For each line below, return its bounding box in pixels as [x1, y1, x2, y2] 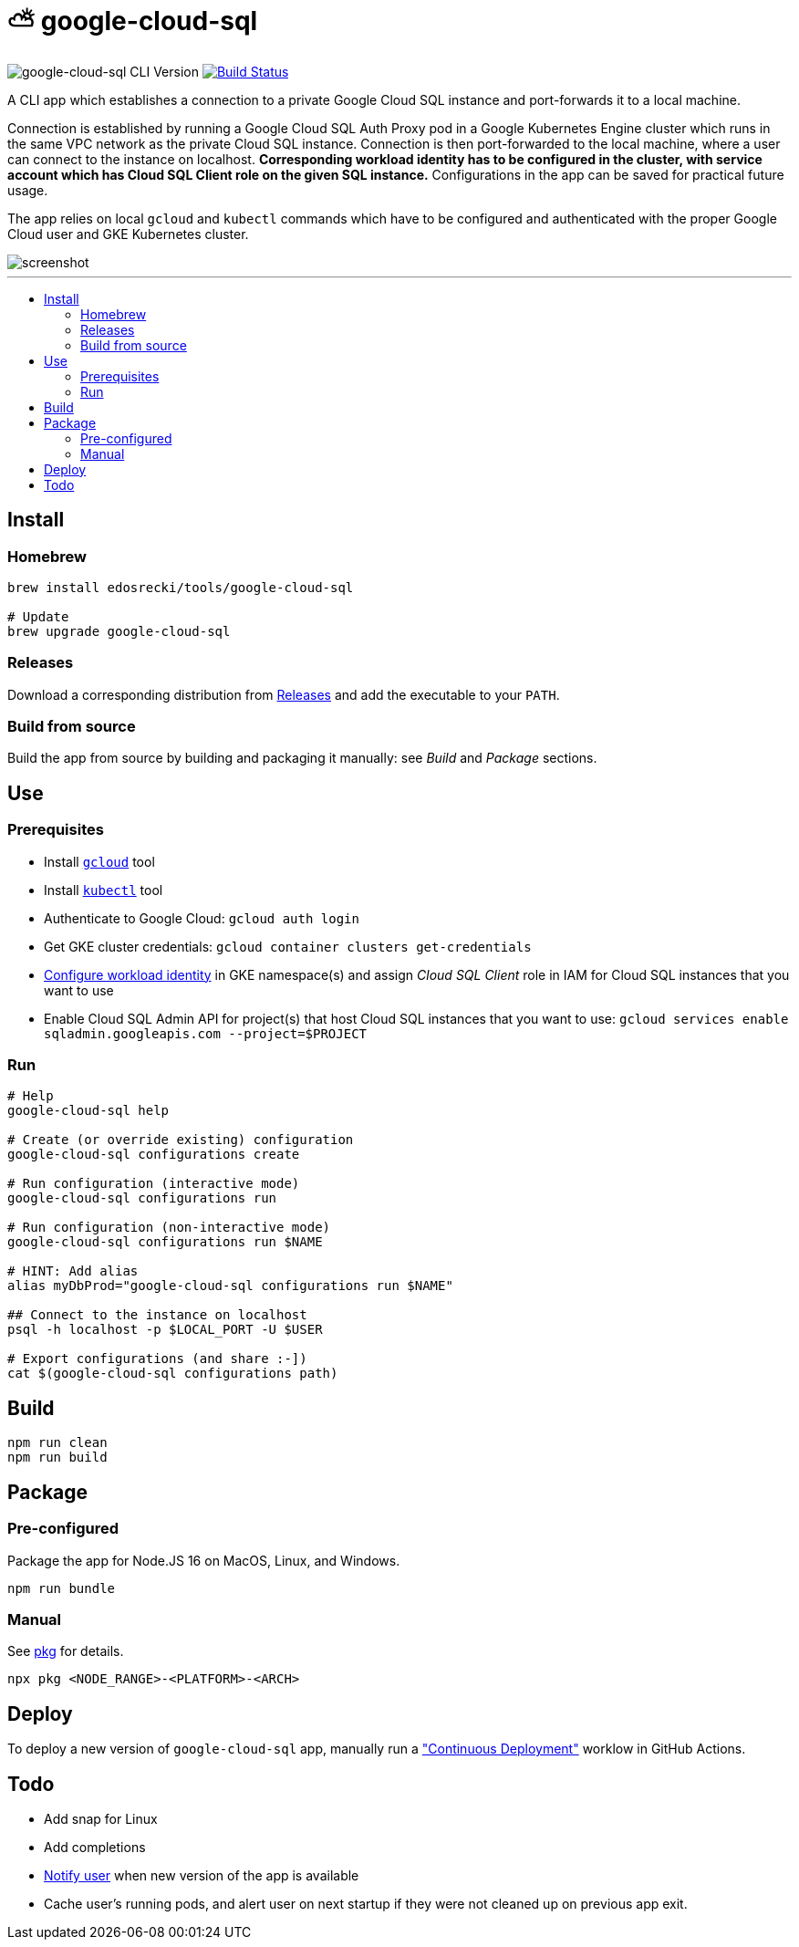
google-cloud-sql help [7, 1103, 170, 1119]
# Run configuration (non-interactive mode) [7, 1220, 331, 1235]
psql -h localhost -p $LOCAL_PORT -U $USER [7, 1322, 323, 1338]
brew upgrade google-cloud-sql [7, 623, 231, 639]
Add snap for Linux [44, 1810, 158, 1827]
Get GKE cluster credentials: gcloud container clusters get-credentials [44, 938, 532, 954]
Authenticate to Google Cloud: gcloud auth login [44, 910, 359, 926]
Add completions [44, 1838, 146, 1855]
